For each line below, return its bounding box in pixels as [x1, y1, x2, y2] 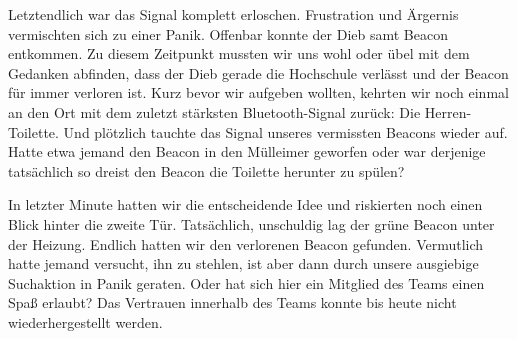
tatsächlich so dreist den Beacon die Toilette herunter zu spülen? [8, 160, 405, 181]
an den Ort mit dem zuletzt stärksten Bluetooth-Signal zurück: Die [8, 101, 421, 122]
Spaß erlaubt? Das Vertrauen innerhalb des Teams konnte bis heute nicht [8, 292, 457, 313]
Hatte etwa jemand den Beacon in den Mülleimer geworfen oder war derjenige [8, 141, 486, 162]
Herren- [424, 101, 472, 122]
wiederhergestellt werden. [8, 311, 163, 332]
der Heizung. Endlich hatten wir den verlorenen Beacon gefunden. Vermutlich [8, 233, 484, 254]
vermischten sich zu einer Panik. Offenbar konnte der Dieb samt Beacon [8, 23, 448, 44]
